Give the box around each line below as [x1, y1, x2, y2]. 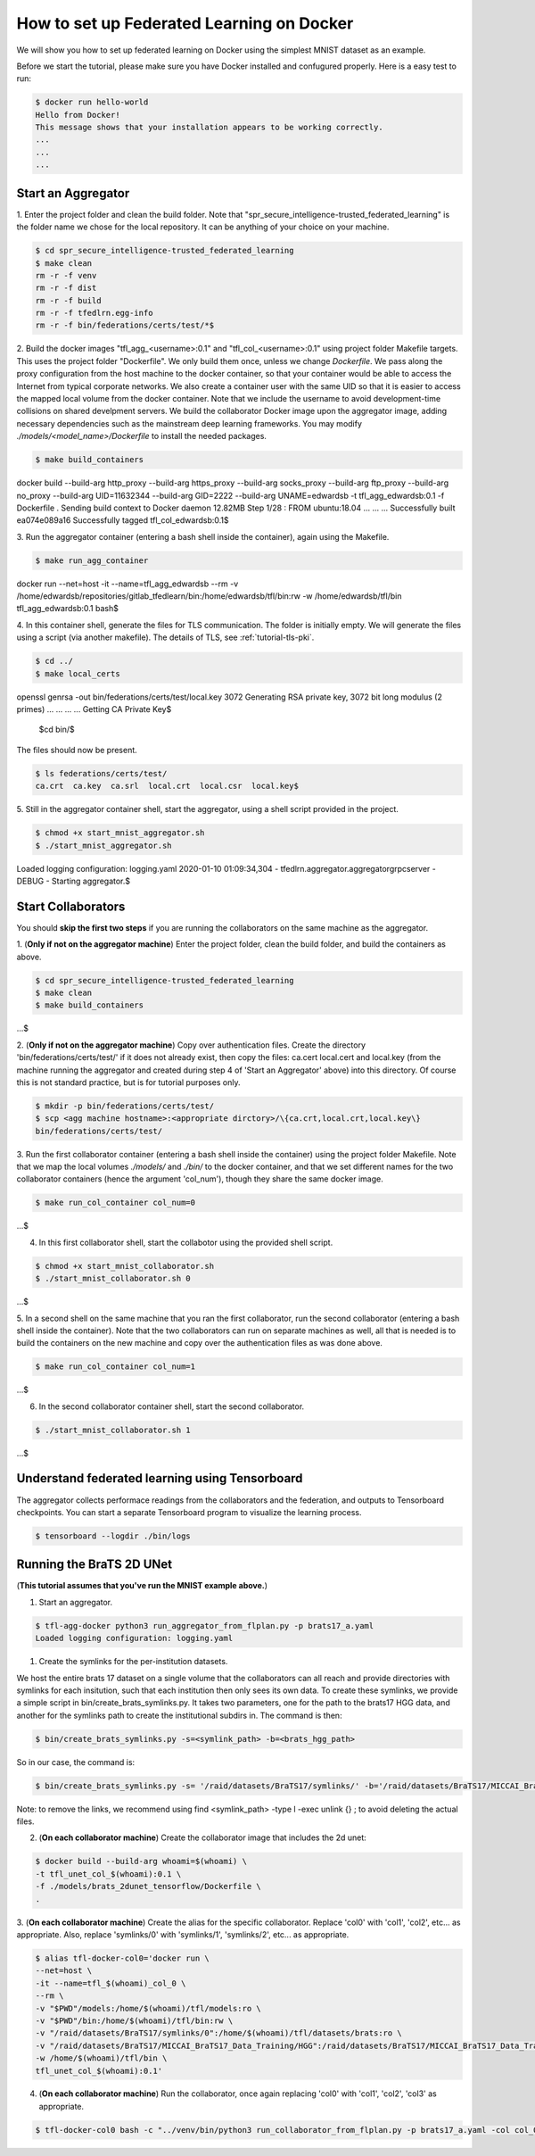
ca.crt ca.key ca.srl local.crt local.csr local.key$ [35, 781, 299, 792]
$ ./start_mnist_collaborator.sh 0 [35, 1273, 191, 1284]
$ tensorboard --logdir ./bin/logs [35, 1530, 191, 1541]
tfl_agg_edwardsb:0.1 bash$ [16, 603, 119, 614]
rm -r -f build [35, 295, 102, 305]
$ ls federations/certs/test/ [35, 768, 168, 778]
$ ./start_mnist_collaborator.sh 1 [35, 1424, 191, 1435]
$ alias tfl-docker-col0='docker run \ [35, 1953, 210, 1963]
